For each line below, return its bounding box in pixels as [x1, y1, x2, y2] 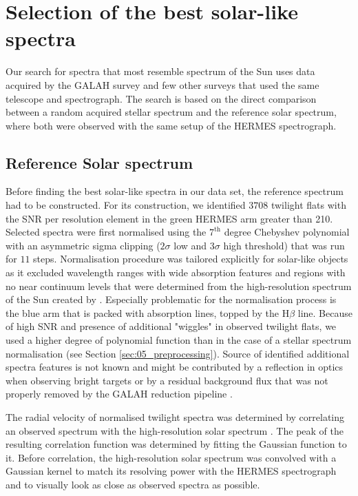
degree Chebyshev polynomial [224, 225, 350, 239]
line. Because [297, 305, 352, 320]
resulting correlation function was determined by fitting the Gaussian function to [6, 437, 347, 451]
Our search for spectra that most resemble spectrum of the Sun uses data [6, 64, 315, 79]
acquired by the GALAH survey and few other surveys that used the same [6, 77, 319, 92]
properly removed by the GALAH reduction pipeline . [6, 386, 233, 401]
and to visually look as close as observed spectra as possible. [6, 477, 260, 491]
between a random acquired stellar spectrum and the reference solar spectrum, [6, 105, 337, 119]
